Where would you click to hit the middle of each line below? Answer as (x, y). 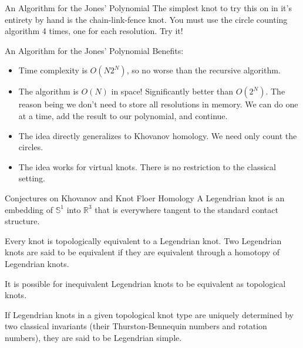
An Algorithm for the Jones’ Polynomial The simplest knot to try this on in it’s (148, 8)
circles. (31, 147)
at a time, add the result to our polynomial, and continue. (123, 115)
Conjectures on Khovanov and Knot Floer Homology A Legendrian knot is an (145, 197)
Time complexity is (53, 70)
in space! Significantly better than (172, 91)
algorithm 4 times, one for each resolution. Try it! (94, 31)
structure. (22, 221)
